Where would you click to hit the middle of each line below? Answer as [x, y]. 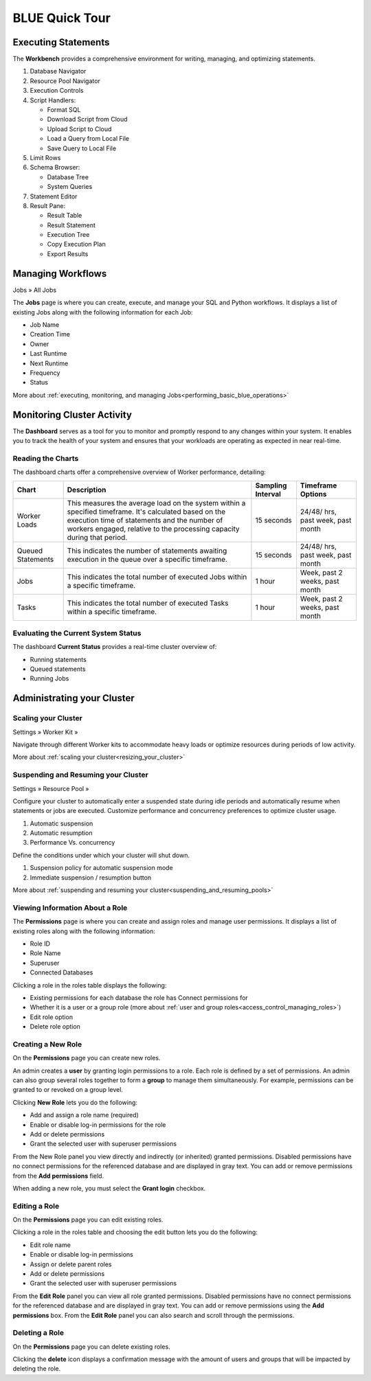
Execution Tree [68, 235]
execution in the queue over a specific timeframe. [147, 559]
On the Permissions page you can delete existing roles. [92, 1347]
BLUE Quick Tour [62, 18]
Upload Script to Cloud [79, 129]
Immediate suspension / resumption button [91, 877]
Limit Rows [45, 157]
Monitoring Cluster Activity [72, 414]
